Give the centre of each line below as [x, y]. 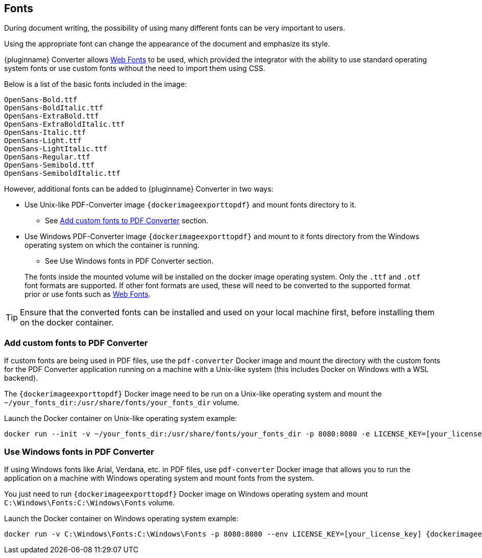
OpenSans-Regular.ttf [47, 157]
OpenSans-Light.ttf [43, 141]
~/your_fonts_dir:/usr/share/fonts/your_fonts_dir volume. [122, 403]
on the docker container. [67, 323]
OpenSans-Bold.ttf [41, 100]
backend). [21, 378]
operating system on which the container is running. [112, 245]
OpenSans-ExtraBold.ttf [52, 116]
